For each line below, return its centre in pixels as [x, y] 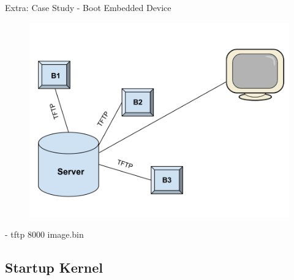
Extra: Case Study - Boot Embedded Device [88, 7]
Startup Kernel [54, 267]
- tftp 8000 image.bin [44, 234]
